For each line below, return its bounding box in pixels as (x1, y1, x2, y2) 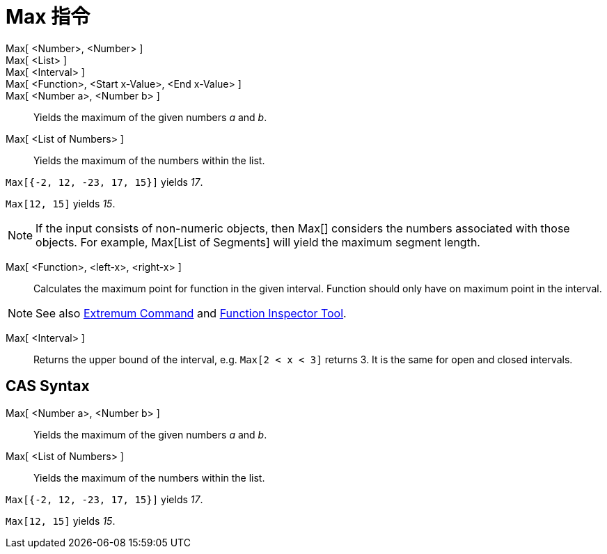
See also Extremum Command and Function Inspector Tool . (36, 306, 347, 320)
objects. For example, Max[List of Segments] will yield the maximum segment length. (36, 235, 480, 249)
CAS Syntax (6, 377, 90, 395)
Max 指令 (6, 5, 90, 29)
